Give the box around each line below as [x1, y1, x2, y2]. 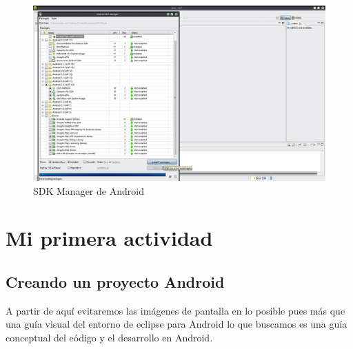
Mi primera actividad [6, 224, 213, 252]
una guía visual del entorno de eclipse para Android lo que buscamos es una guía [6, 317, 347, 331]
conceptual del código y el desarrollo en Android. [6, 330, 213, 345]
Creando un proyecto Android [6, 271, 225, 293]
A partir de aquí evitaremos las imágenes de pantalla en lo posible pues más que [6, 303, 345, 317]
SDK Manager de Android [33, 183, 144, 198]
